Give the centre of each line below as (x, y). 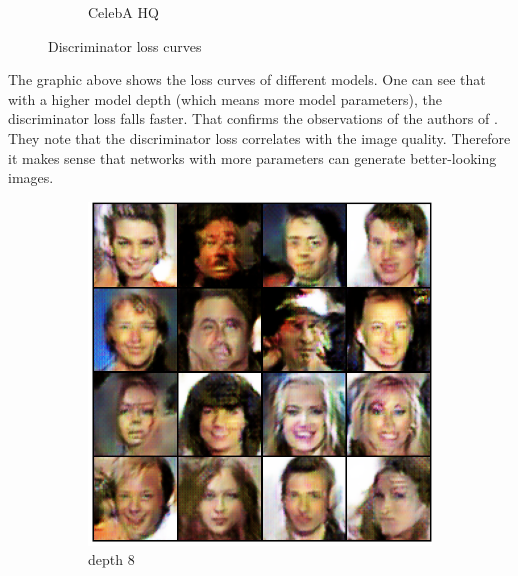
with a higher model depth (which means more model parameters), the (225, 98)
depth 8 (111, 559)
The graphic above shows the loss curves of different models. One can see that (247, 79)
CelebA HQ (123, 12)
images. (31, 177)
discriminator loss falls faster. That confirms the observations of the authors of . (253, 118)
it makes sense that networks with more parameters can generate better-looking (252, 157)
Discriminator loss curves (125, 45)
